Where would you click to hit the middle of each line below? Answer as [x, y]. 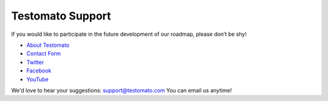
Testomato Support [61, 16]
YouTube [37, 79]
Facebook [39, 71]
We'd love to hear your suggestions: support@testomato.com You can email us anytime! [121, 90]
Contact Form [43, 54]
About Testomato [48, 45]
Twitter [35, 62]
